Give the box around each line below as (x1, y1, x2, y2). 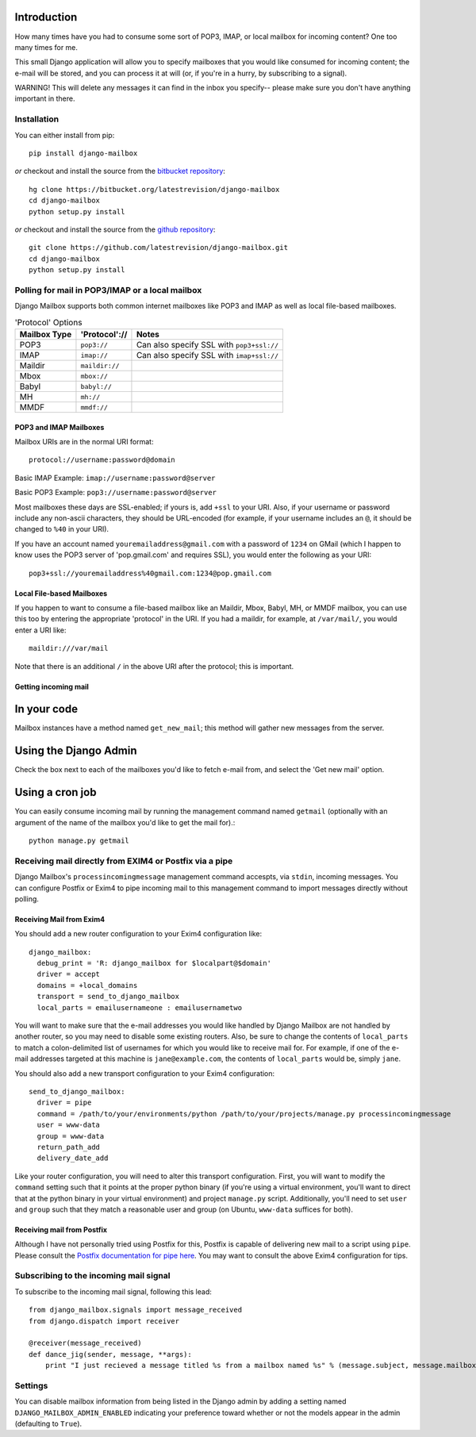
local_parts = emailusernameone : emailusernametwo (36, 1003, 242, 1012)
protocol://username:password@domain (29, 455, 176, 464)
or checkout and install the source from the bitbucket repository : (14, 167, 226, 176)
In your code (14, 702, 79, 716)
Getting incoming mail (14, 682, 89, 691)
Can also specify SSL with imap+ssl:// (136, 350, 279, 361)
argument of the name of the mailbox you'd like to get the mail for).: (14, 817, 236, 827)
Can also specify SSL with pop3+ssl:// (136, 340, 279, 351)
